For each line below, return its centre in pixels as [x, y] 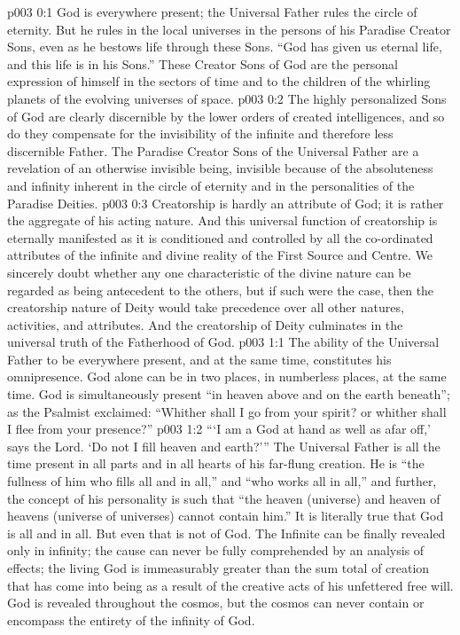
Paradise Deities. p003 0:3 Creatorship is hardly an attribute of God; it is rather [226, 203]
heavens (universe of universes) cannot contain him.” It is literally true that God [226, 516]
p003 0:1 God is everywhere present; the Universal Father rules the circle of [212, 12]
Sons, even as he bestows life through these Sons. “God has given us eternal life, [225, 47]
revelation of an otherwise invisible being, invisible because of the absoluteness [220, 168]
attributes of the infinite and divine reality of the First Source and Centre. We [220, 255]
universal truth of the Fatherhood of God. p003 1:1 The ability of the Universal [223, 342]
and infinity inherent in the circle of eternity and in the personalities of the [211, 185]
